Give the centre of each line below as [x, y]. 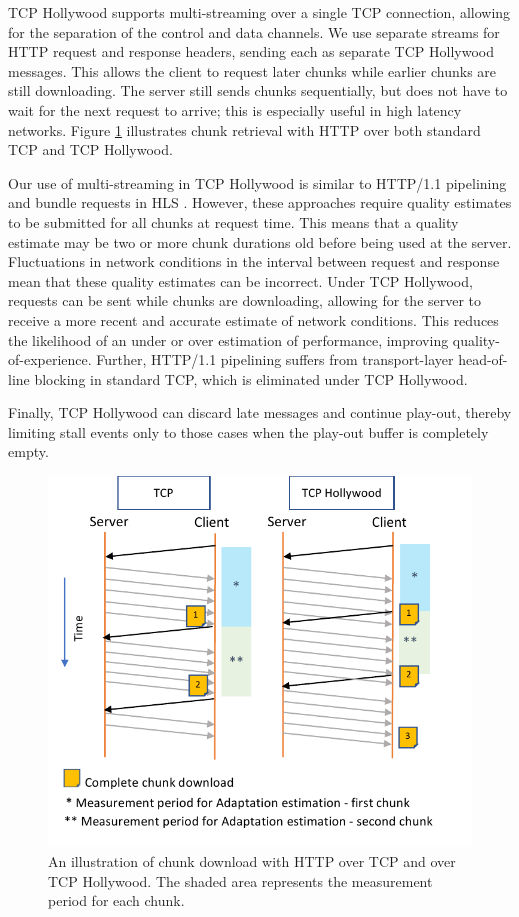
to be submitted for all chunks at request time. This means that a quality [233, 221]
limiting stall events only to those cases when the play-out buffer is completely [248, 431]
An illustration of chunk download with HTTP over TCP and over [252, 861]
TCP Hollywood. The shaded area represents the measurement [240, 880]
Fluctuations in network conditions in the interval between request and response [254, 261]
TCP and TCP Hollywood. [90, 149]
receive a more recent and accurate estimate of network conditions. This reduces [253, 319]
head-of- [483, 359]
